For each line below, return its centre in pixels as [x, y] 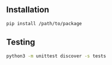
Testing [21, 42]
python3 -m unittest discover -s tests [56, 56]
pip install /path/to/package [44, 23]
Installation [28, 10]
